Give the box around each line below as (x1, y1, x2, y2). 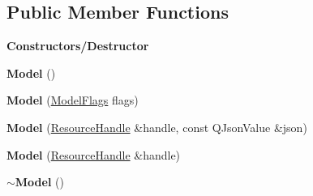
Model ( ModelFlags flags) (6, 92, 139, 109)
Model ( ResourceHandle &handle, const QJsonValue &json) (6, 118, 307, 135)
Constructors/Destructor (6, 37, 149, 54)
